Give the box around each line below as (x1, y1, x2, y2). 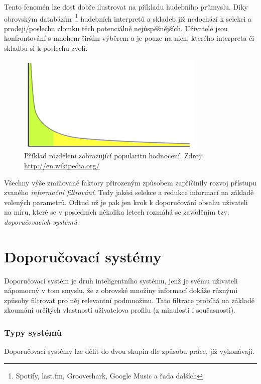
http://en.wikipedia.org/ (24, 160, 100, 171)
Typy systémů (4, 326, 62, 338)
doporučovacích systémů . (4, 216, 79, 227)
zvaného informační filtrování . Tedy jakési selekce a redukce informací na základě (4, 187, 254, 198)
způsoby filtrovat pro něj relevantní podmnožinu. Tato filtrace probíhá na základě (4, 295, 254, 305)
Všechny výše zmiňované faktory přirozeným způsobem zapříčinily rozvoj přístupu (4, 177, 257, 187)
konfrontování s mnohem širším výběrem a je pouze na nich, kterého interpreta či (4, 33, 254, 43)
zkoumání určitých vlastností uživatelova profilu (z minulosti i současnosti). (4, 305, 235, 315)
